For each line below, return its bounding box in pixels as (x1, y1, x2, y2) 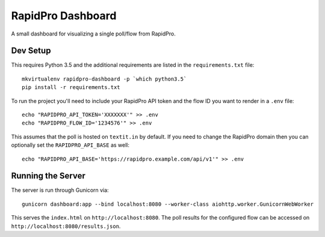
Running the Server (11, 171, 85, 181)
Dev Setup (11, 46, 51, 56)
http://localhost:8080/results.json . (11, 223, 121, 230)
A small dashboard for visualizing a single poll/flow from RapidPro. (11, 30, 176, 37)
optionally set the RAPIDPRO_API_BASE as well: (11, 141, 129, 149)
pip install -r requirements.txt (22, 84, 120, 91)
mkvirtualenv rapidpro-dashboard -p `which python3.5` (22, 75, 187, 82)
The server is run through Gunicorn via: (11, 186, 109, 194)
